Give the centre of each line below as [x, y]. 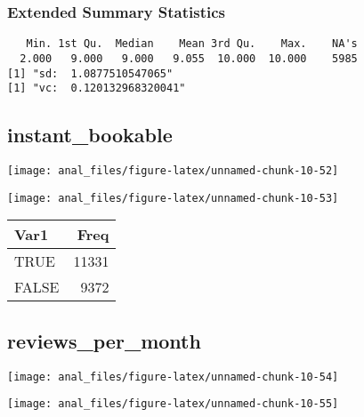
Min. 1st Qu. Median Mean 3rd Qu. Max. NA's [192, 44]
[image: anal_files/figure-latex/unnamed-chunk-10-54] [173, 377]
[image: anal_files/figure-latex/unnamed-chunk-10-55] [173, 404]
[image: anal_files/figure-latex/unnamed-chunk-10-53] [173, 198]
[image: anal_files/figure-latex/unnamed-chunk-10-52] [173, 171]
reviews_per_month [104, 340]
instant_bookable [90, 135]
